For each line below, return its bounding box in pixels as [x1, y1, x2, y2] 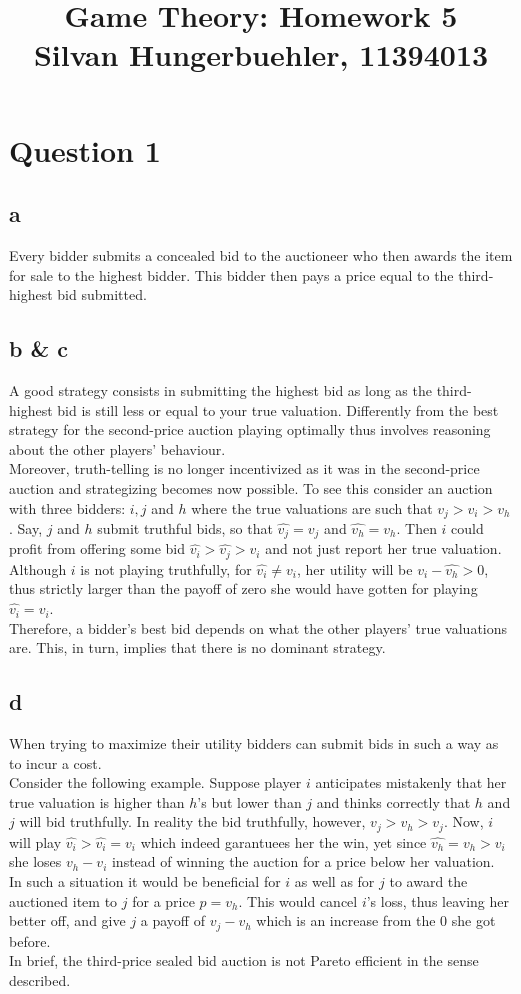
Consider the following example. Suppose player [9, 772, 302, 793]
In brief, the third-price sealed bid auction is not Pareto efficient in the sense [9, 950, 479, 971]
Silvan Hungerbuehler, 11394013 [33, 34, 489, 75]
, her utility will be [296, 558, 413, 579]
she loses [9, 851, 62, 872]
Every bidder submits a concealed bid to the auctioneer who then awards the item [9, 244, 513, 265]
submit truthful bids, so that [97, 517, 273, 538]
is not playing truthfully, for [80, 558, 252, 579]
